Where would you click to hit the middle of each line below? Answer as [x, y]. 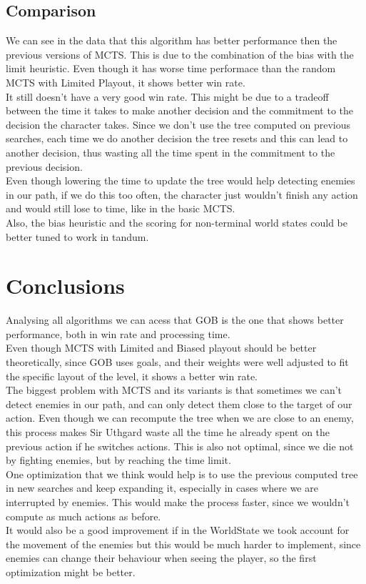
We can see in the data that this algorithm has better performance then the [172, 40]
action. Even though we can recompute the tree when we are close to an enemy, [180, 418]
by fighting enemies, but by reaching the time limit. [118, 460]
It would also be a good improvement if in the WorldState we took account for [178, 530]
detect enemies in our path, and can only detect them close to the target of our [179, 404]
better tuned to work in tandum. [77, 236]
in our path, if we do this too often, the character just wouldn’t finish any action [182, 194]
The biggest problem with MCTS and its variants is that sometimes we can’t [174, 390]
